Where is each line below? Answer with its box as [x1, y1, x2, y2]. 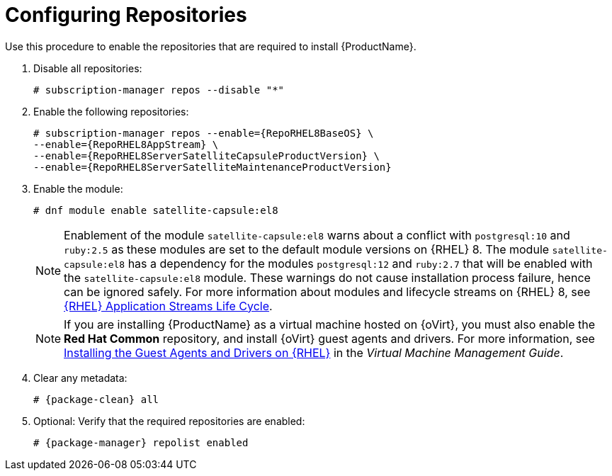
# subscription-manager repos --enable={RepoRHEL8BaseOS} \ [33, 127, 374, 139]
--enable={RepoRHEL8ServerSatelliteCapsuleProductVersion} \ [33, 149, 380, 161]
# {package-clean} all [33, 393, 159, 405]
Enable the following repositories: [33, 105, 189, 118]
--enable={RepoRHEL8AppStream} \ [33, 138, 219, 150]
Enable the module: [33, 182, 123, 195]
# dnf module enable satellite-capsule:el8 [33, 204, 278, 216]
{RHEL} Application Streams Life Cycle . [64, 298, 273, 313]
